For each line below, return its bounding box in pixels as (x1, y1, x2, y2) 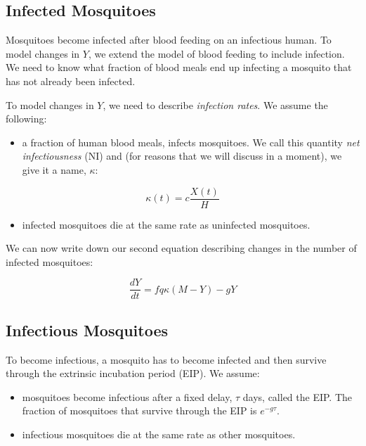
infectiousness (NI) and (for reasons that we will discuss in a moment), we (22, 148, 342, 163)
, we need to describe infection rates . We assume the (103, 97, 328, 112)
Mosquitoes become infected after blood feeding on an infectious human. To (6, 32, 332, 47)
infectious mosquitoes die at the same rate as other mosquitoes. (22, 427, 296, 442)
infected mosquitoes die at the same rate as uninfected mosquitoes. (22, 217, 311, 231)
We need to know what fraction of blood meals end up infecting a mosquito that (6, 60, 352, 75)
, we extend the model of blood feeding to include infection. (88, 46, 345, 60)
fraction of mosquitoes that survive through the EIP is (22, 403, 257, 418)
